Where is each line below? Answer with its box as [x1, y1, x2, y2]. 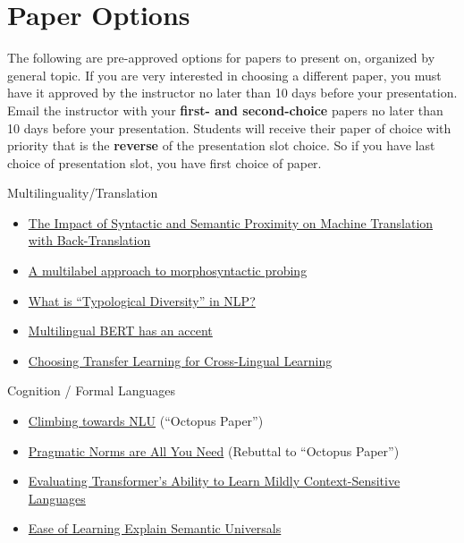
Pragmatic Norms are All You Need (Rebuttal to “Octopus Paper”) [28, 441, 400, 460]
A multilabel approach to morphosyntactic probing [28, 261, 308, 280]
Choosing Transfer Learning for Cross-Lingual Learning [28, 351, 333, 369]
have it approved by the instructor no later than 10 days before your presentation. [7, 83, 458, 102]
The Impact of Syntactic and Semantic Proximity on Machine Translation [28, 213, 434, 232]
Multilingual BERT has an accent [28, 321, 213, 340]
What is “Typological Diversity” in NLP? [28, 291, 256, 310]
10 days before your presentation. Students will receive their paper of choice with [7, 118, 451, 137]
